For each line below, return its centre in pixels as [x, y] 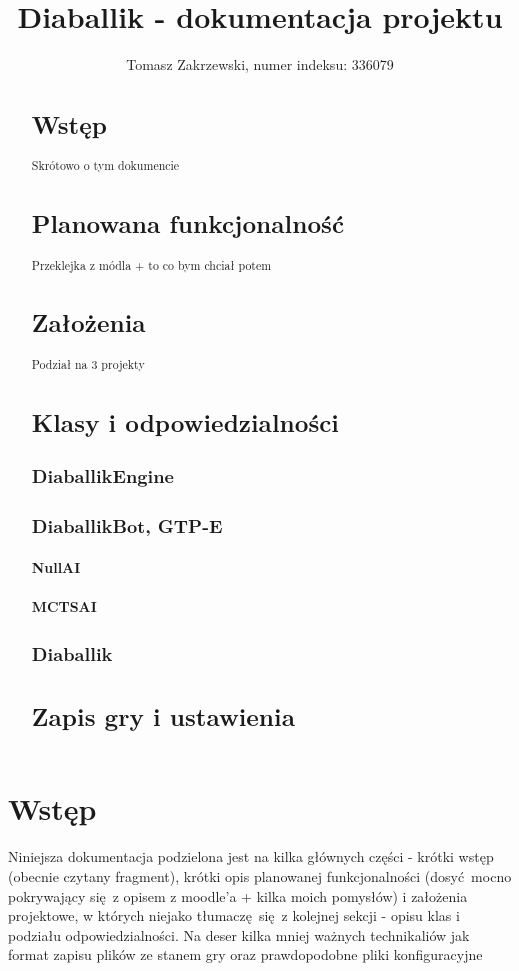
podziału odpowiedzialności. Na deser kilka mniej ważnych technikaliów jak [239, 934]
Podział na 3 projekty [88, 363]
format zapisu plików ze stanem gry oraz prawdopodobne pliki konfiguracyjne [245, 954]
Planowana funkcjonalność [188, 223]
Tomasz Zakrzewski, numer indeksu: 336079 [260, 64]
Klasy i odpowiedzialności [185, 421]
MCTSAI [64, 606]
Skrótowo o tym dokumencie [105, 165]
